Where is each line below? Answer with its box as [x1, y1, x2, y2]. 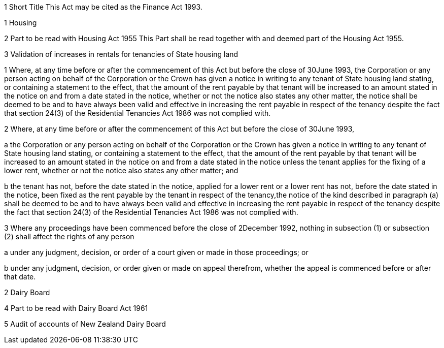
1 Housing [4, 18, 37, 27]
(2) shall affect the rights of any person [4, 232, 134, 241]
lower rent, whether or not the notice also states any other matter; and [4, 166, 238, 175]
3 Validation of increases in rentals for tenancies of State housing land [4, 50, 238, 58]
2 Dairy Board [4, 288, 50, 297]
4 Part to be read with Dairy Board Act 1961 [4, 304, 148, 312]
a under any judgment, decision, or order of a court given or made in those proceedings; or [4, 248, 309, 257]
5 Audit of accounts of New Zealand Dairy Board [4, 320, 166, 328]
